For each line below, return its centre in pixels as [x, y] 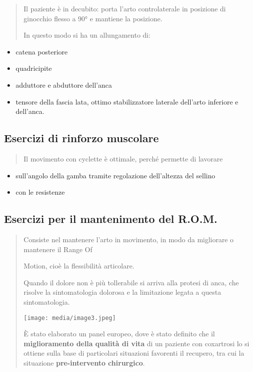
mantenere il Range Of [58, 249]
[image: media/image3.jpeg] [70, 318]
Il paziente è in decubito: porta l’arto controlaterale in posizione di [125, 8]
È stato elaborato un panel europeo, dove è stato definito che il [119, 334]
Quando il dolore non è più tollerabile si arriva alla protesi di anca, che [131, 282]
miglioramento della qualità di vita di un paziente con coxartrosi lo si [136, 343]
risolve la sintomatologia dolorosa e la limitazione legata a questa [122, 292]
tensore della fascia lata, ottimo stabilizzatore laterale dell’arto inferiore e [127, 101]
